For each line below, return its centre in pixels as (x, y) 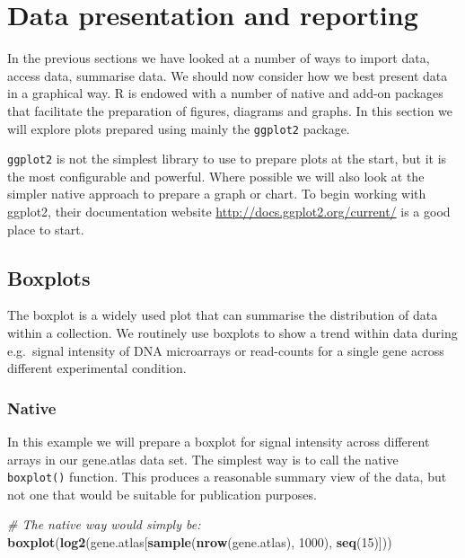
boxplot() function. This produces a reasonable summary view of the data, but (227, 477)
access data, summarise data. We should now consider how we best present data (228, 75)
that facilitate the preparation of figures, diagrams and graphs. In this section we (230, 110)
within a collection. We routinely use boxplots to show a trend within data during (232, 332)
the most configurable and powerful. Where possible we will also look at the (216, 176)
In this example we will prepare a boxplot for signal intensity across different (219, 441)
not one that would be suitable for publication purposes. (162, 494)
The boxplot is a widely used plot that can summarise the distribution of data (223, 315)
